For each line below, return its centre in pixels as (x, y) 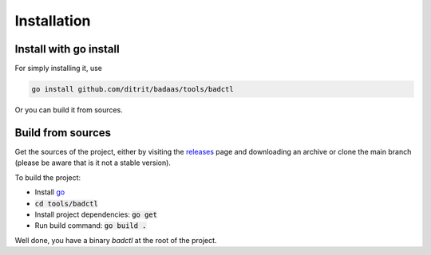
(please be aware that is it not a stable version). (93, 163)
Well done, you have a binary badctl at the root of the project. (116, 240)
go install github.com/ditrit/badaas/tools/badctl (133, 89)
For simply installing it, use (59, 69)
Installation (53, 21)
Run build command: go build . (91, 226)
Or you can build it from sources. (69, 110)
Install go (50, 192)
